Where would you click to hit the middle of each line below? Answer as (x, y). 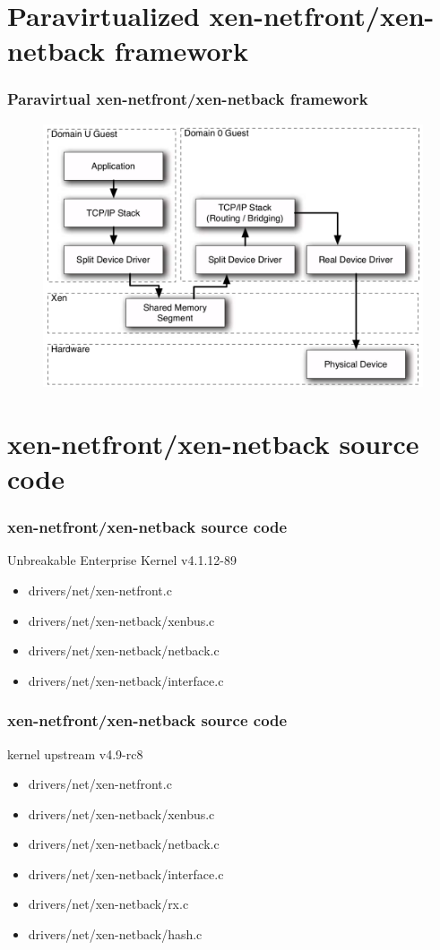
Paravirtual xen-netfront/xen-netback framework (188, 99)
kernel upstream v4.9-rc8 (75, 753)
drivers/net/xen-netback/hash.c (115, 934)
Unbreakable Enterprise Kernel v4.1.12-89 (122, 560)
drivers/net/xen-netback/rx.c (108, 904)
